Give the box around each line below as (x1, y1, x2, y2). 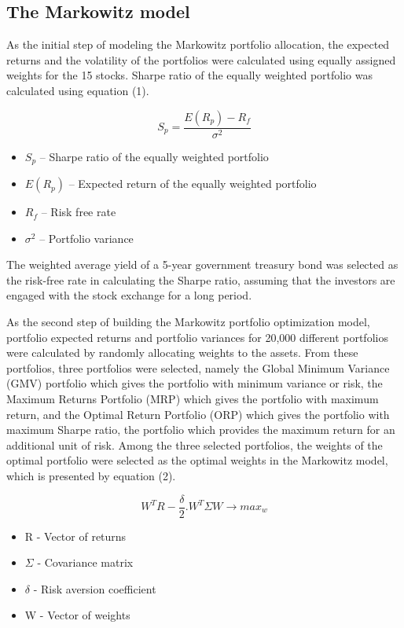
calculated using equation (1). (6, 82, 149, 98)
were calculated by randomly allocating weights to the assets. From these (6, 344, 358, 361)
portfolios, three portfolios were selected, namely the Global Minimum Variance (6, 359, 390, 376)
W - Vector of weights (24, 607, 130, 623)
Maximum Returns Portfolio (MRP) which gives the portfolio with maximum (6, 391, 379, 406)
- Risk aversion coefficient (33, 580, 156, 597)
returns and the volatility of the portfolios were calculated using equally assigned (6, 51, 396, 68)
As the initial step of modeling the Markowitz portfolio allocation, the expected (6, 36, 390, 53)
